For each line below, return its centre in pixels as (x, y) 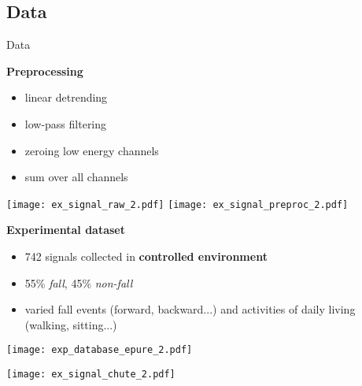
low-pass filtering (66, 123)
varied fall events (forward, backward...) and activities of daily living (190, 309)
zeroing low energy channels (92, 150)
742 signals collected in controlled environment (146, 256)
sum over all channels (76, 177)
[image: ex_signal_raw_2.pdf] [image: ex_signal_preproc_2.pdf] (177, 204)
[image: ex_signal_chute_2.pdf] (91, 375)
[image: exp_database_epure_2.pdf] (100, 350)
